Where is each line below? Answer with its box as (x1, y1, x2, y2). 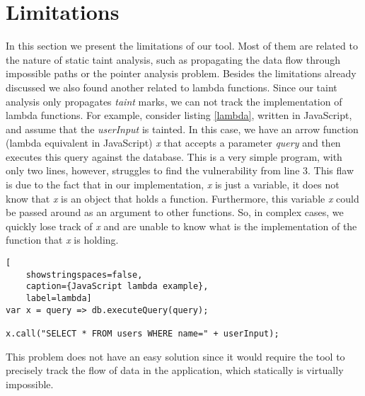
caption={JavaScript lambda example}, (25, 281, 209, 292)
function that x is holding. (6, 232, 119, 247)
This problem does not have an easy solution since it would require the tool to (6, 349, 345, 363)
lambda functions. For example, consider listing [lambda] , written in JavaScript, (6, 108, 352, 123)
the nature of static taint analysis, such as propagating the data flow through (6, 52, 341, 67)
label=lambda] (25, 293, 92, 303)
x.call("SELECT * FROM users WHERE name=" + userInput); (6, 328, 279, 339)
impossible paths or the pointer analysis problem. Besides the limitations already (6, 66, 357, 81)
